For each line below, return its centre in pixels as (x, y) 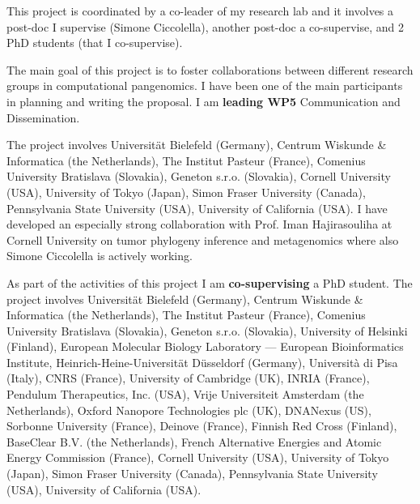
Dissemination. (43, 117)
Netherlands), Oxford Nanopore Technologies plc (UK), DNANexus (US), (189, 410)
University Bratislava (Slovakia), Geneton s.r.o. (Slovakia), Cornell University (199, 176)
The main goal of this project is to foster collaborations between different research (210, 69)
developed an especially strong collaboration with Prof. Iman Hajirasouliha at (199, 224)
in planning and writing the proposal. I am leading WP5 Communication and (204, 101)
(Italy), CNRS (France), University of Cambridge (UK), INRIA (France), (188, 378)
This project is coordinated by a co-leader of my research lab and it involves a (200, 11)
